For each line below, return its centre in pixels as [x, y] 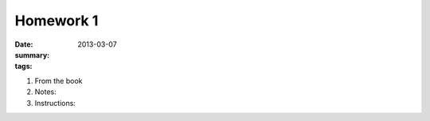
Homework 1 [57, 21]
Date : [24, 44]
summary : [32, 55]
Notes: [45, 92]
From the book [59, 81]
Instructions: [55, 103]
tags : [23, 66]
